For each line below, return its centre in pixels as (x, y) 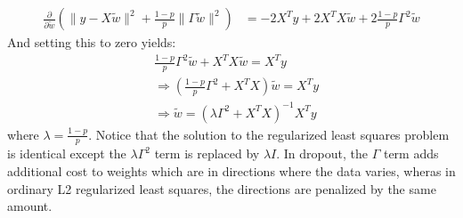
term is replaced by (207, 153)
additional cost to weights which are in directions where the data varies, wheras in (231, 170)
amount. (30, 206)
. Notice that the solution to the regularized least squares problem (269, 134)
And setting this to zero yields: (92, 42)
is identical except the (67, 153)
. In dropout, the (322, 153)
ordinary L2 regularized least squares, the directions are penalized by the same (222, 188)
